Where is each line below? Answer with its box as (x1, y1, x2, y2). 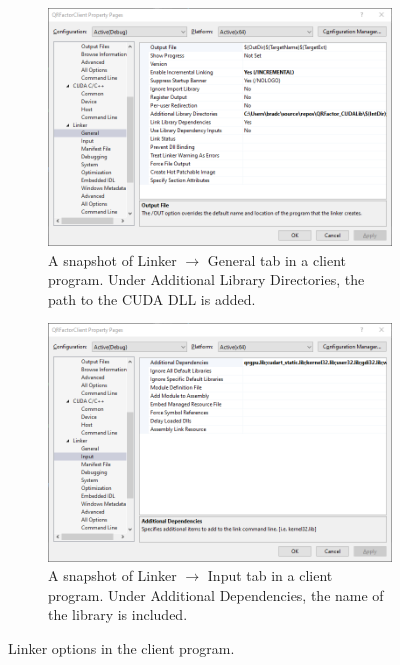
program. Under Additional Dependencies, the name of (48, 584, 384, 605)
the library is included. (48, 604, 188, 625)
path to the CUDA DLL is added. (48, 288, 256, 309)
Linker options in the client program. (8, 637, 235, 658)
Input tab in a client (207, 565, 333, 586)
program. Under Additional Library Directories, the (48, 269, 365, 290)
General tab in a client (207, 249, 346, 270)
